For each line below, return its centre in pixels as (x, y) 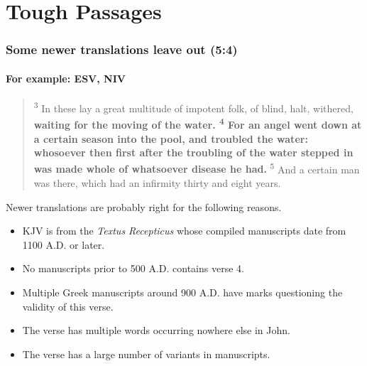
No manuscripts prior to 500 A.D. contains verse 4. (133, 268)
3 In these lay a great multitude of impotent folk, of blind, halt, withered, (193, 107)
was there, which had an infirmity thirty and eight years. (157, 182)
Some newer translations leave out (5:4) (122, 49)
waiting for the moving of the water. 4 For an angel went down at (198, 123)
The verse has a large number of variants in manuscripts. (146, 354)
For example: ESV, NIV (66, 78)
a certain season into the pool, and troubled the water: (171, 138)
